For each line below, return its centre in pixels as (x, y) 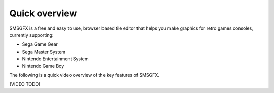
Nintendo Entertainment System (55, 59)
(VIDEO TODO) (25, 84)
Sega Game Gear (40, 44)
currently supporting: (31, 35)
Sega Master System (44, 52)
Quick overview (43, 13)
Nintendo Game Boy (43, 66)
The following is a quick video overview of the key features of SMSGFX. (84, 75)
